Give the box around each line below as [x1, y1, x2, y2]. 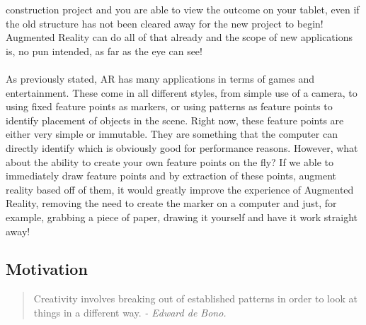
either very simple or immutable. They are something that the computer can [6, 126, 338, 141]
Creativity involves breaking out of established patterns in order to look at [33, 291, 358, 306]
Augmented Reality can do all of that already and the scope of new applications [6, 30, 353, 45]
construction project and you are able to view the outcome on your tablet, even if [6, 2, 360, 16]
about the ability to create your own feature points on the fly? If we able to [6, 154, 333, 169]
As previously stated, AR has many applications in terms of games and [6, 71, 314, 85]
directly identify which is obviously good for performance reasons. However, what [6, 140, 358, 155]
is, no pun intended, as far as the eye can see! [6, 43, 202, 58]
